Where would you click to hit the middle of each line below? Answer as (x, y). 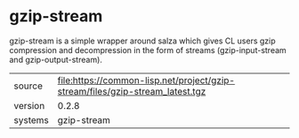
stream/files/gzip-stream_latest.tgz (132, 91)
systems (31, 119)
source (28, 86)
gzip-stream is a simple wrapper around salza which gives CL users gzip (142, 41)
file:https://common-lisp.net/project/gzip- (146, 80)
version (29, 105)
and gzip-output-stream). (56, 59)
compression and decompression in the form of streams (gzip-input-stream (148, 50)
